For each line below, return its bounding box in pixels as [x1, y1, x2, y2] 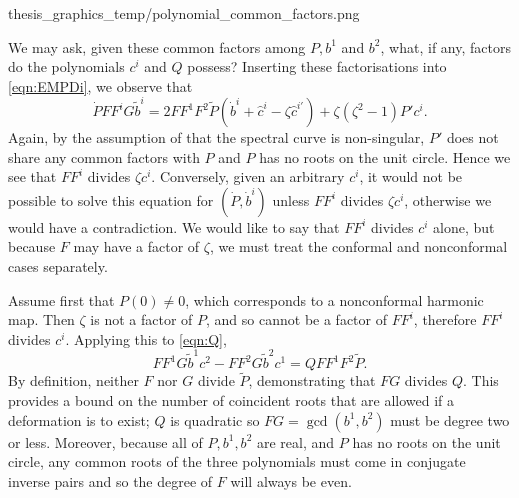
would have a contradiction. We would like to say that [8, 216, 340, 237]
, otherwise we [404, 189, 492, 210]
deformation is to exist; [8, 409, 150, 430]
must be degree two [390, 409, 510, 430]
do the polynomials [8, 56, 125, 77]
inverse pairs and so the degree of [8, 470, 213, 491]
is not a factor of [90, 309, 193, 330]
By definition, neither [8, 370, 139, 391]
